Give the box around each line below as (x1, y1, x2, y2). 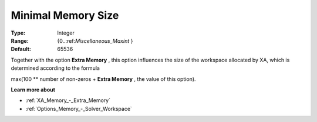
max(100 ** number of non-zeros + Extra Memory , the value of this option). (11, 75, 196, 82)
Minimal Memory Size (11, 9, 119, 22)
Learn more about (11, 86, 56, 93)
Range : (11, 37, 29, 44)
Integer (57, 29, 75, 36)
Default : (11, 46, 32, 53)
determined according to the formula (11, 65, 100, 72)
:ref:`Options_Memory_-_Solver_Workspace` (25, 105, 132, 112)
